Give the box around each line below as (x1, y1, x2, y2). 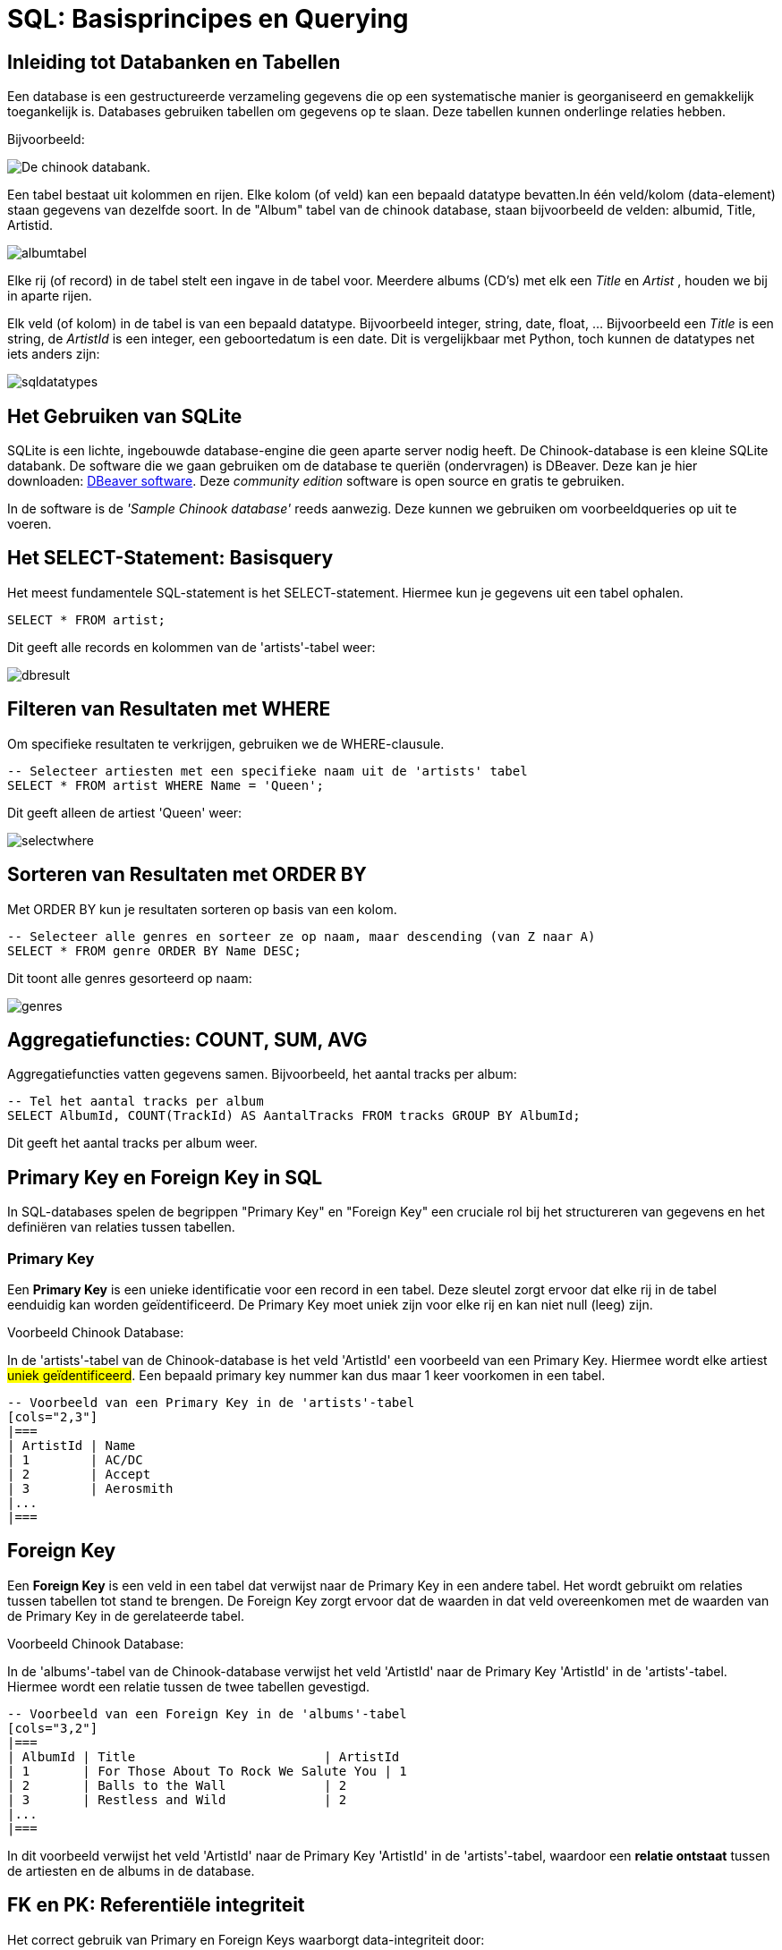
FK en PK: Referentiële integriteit (7, 1894, 305, 1917)
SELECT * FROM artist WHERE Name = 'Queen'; (7, 777, 325, 793)
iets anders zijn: (7, 346, 100, 362)
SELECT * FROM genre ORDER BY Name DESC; (7, 943, 302, 958)
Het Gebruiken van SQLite (7, 404, 242, 428)
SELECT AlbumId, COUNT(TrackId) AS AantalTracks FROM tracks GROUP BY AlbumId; (7, 1108, 581, 1123)
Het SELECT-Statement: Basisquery (7, 547, 334, 570)
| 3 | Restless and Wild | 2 (7, 1792, 347, 1807)
